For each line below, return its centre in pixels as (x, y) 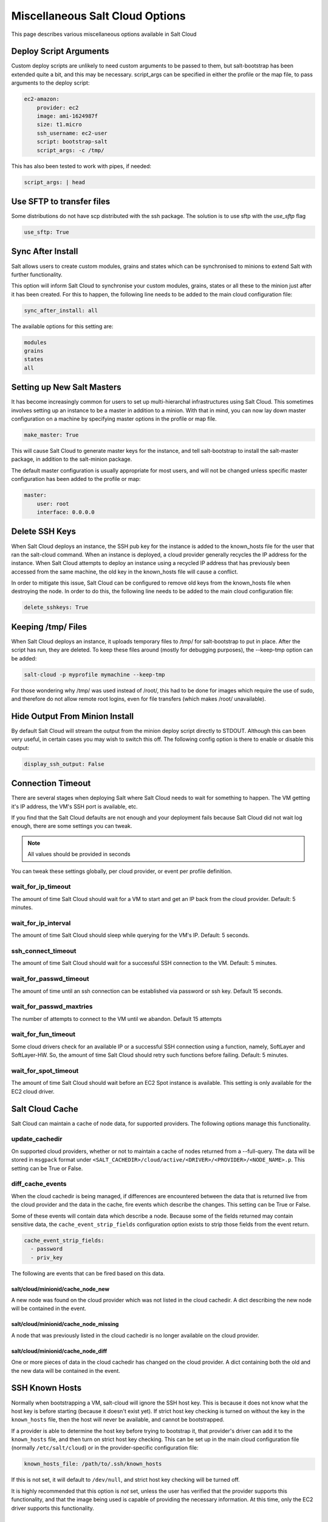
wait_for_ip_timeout (41, 887)
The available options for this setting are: (62, 326)
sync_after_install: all (61, 310)
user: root (53, 503)
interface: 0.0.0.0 (66, 512)
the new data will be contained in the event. (66, 1370)
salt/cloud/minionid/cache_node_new (60, 1289)
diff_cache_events (39, 1184)
